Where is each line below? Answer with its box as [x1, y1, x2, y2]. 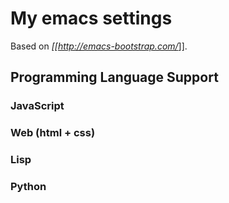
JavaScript [10, 99, 65, 113]
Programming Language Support [10, 69, 219, 86]
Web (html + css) [10, 126, 96, 140]
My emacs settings [10, 7, 173, 30]
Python [10, 180, 47, 194]
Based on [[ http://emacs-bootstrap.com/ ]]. [10, 40, 188, 52]
